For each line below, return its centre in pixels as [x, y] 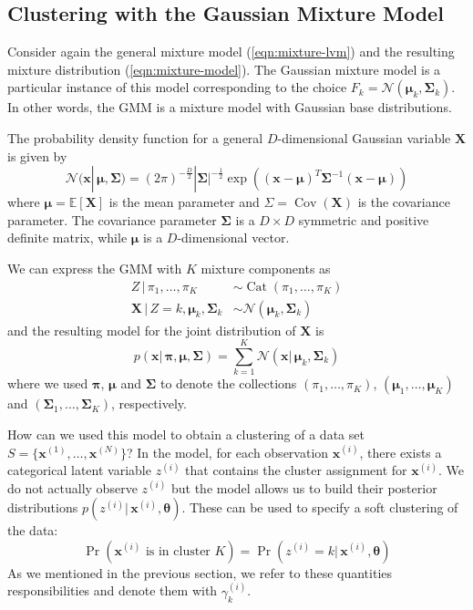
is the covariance [404, 202]
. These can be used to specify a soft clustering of [320, 507]
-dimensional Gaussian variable [364, 137]
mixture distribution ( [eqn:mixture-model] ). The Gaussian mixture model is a [224, 69]
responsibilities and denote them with [113, 590]
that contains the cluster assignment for [296, 470]
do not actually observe [72, 487]
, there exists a [401, 452]
